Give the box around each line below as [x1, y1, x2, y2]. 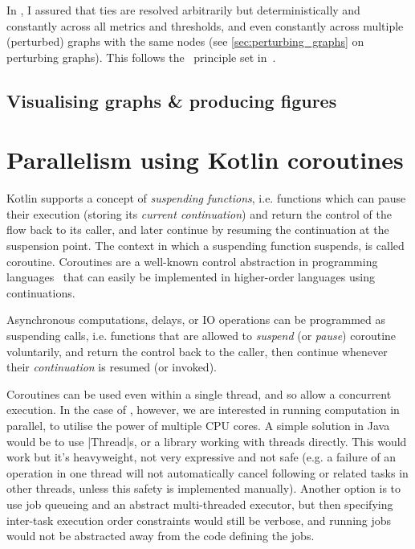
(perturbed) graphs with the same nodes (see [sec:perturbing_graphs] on [6, 33, 364, 50]
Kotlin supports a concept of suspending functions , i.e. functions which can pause [6, 190, 406, 207]
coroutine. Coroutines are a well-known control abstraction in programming [6, 252, 378, 269]
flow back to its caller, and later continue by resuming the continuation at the [6, 221, 389, 238]
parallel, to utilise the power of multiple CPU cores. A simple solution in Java [6, 417, 390, 433]
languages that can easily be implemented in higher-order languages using [6, 268, 375, 285]
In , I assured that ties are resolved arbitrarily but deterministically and [6, 2, 360, 18]
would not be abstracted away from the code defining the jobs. [6, 527, 315, 544]
